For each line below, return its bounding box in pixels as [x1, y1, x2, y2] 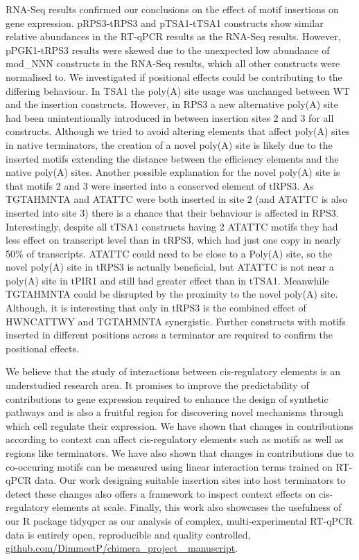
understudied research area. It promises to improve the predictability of [6, 378, 309, 392]
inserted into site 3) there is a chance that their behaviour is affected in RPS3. [6, 205, 339, 219]
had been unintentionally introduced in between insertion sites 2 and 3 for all [6, 110, 334, 125]
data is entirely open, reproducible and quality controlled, [6, 527, 251, 541]
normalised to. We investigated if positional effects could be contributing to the [6, 69, 342, 84]
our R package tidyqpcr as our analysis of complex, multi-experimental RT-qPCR [6, 513, 353, 527]
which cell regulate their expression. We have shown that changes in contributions [6, 418, 353, 433]
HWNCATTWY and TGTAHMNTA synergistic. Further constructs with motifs [6, 314, 346, 328]
